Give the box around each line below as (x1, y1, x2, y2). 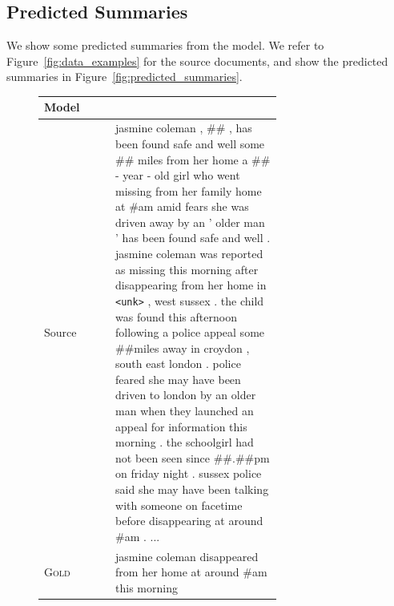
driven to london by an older (115, 386, 256, 403)
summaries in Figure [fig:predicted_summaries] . (6, 68, 243, 85)
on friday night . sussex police (115, 465, 262, 482)
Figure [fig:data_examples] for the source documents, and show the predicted (6, 52, 388, 69)
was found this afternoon (115, 308, 237, 325)
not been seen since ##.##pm (115, 449, 270, 466)
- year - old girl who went (115, 167, 240, 184)
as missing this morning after (115, 261, 259, 277)
